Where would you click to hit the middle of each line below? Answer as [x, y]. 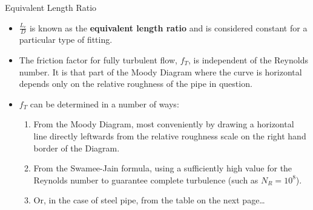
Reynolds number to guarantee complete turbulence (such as [146, 180]
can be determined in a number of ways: [104, 103]
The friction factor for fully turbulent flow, [98, 60]
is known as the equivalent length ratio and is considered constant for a [168, 27]
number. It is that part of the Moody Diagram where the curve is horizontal [160, 72]
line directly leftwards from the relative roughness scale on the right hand [170, 135]
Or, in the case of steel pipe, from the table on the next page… [149, 200]
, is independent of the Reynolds [248, 60]
